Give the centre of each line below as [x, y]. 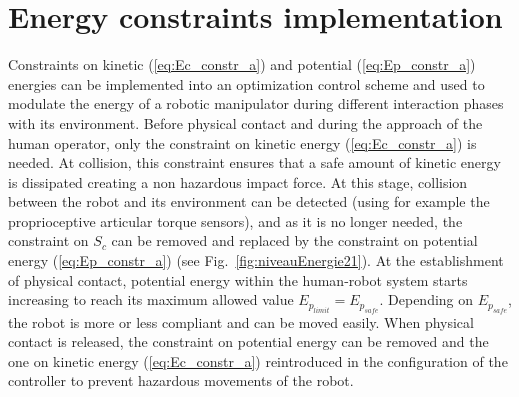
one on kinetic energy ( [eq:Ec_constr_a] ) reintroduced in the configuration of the [258, 360]
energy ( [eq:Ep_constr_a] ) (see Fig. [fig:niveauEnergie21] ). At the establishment [256, 260]
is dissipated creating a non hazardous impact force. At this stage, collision [238, 181]
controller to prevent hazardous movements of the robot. [181, 380]
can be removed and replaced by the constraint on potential [294, 240]
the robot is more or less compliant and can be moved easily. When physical [241, 321]
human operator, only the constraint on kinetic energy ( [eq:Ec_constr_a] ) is [242, 142]
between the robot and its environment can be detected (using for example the [249, 201]
